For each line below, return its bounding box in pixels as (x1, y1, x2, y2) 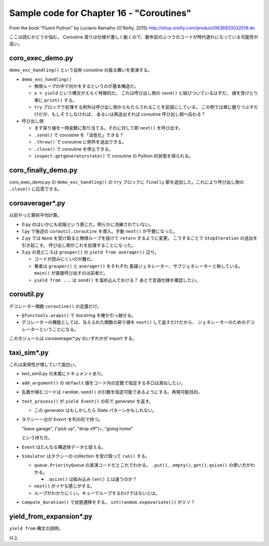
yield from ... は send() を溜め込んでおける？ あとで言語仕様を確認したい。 (34, 277, 201, 283)
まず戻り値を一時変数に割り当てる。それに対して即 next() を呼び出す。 (34, 125, 183, 131)
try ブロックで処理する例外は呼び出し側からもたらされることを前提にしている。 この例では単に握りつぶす (34, 104, 254, 110)
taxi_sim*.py (9, 348, 49, 357)
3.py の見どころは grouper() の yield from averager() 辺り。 (21, 249, 159, 255)
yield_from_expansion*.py (9, 512, 93, 521)
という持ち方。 (21, 435, 52, 441)
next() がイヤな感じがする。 (34, 483, 95, 489)
